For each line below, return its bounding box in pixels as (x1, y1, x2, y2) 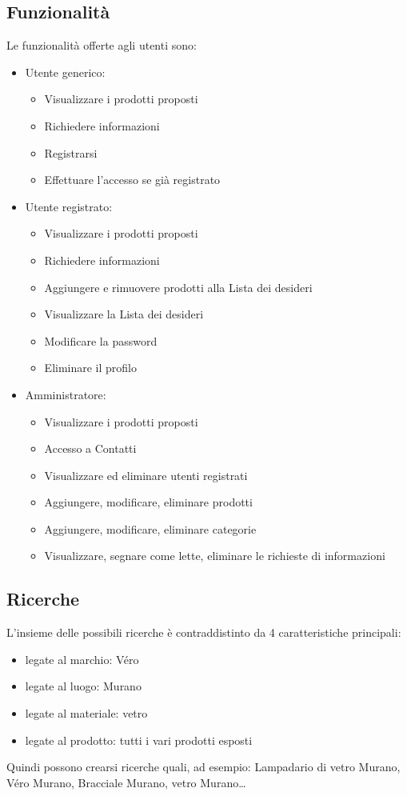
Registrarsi (44, 144, 98, 161)
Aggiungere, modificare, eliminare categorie (44, 520, 257, 537)
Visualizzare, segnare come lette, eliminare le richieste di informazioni (44, 547, 385, 564)
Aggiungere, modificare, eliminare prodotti (44, 494, 253, 510)
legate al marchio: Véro (25, 650, 139, 667)
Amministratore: (25, 386, 106, 402)
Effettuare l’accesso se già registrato (44, 171, 221, 188)
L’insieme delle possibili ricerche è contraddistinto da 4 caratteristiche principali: (6, 624, 401, 641)
